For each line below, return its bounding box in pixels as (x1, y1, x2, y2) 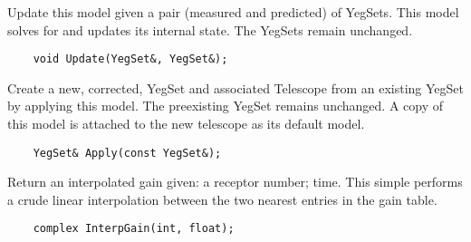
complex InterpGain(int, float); (33, 222, 235, 236)
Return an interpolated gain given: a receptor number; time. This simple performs (7, 172, 463, 191)
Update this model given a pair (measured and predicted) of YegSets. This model (7, 3, 459, 21)
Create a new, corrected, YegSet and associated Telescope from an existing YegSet (7, 78, 465, 97)
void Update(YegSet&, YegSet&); (33, 53, 228, 66)
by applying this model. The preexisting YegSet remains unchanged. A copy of (7, 96, 443, 115)
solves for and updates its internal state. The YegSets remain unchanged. (7, 20, 413, 39)
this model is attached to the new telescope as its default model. (7, 114, 365, 133)
